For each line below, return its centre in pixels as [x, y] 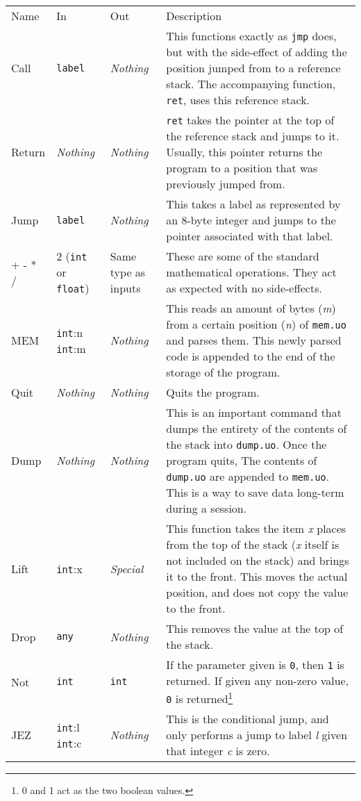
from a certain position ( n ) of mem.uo [256, 324]
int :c [69, 743]
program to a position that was [242, 168]
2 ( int [72, 256]
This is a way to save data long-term [255, 492]
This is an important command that [254, 412]
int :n [70, 332]
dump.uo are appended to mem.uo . [248, 476]
